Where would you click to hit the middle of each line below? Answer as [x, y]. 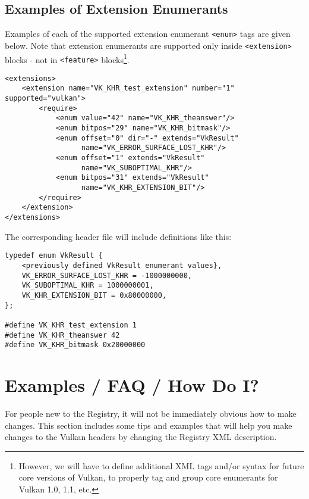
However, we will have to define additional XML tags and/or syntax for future [161, 465]
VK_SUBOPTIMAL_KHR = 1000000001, [88, 286]
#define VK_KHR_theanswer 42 [62, 335]
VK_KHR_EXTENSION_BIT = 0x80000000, [94, 295]
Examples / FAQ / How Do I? [132, 385]
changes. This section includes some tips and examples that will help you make [149, 425]
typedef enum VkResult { [54, 256]
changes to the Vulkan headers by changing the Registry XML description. [141, 437]
